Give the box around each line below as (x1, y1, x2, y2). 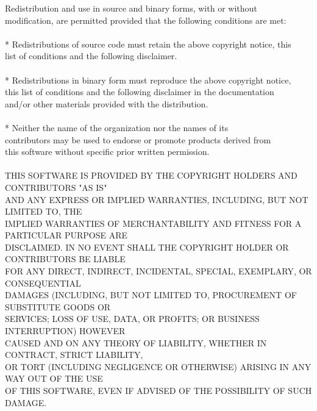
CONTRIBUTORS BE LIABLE (5, 252, 126, 265)
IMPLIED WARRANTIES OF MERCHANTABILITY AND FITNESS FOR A (5, 216, 302, 229)
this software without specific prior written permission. (5, 145, 210, 158)
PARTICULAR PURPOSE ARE (5, 229, 128, 241)
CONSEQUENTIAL (5, 276, 81, 289)
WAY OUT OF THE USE (5, 372, 103, 385)
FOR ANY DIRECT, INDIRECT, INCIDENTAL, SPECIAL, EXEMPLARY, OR (5, 265, 312, 277)
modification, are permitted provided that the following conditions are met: (5, 13, 287, 26)
